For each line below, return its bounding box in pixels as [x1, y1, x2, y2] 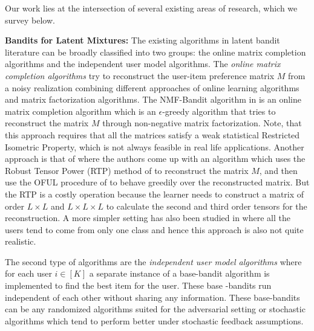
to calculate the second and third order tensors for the [106, 199, 307, 212]
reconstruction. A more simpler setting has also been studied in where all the [5, 211, 290, 224]
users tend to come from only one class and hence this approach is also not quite [5, 223, 304, 236]
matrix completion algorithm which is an [5, 104, 156, 117]
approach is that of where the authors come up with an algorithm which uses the [5, 152, 306, 165]
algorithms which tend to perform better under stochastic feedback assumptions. [5, 314, 304, 327]
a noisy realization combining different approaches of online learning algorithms [5, 81, 299, 94]
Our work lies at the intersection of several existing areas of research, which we [5, 2, 298, 14]
